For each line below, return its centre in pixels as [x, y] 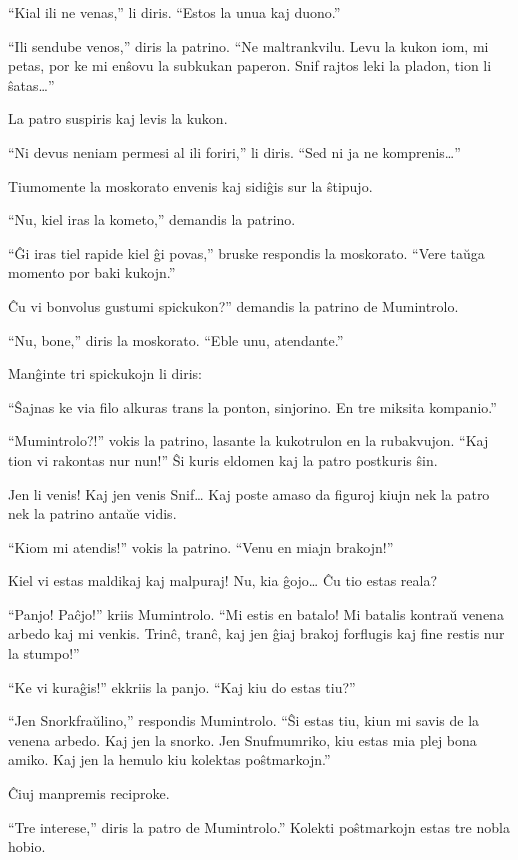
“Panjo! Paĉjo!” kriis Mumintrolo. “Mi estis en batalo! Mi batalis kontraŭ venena [256, 613]
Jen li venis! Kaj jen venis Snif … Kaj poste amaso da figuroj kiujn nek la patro [249, 493]
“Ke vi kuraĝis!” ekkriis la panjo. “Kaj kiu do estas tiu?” [182, 686]
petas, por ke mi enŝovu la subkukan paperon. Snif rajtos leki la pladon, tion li [250, 65]
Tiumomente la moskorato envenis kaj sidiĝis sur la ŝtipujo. [190, 185]
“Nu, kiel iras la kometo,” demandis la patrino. [152, 219]
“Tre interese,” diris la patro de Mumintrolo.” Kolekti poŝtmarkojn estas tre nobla [259, 826]
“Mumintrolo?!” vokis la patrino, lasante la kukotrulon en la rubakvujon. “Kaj [248, 440]
